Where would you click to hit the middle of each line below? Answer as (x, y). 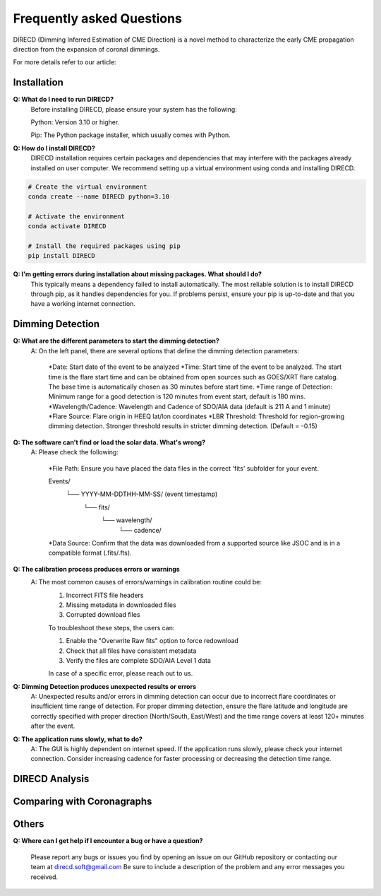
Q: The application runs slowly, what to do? (78, 739)
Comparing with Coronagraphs (83, 802)
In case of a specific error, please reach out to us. (121, 673)
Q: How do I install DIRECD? (54, 148)
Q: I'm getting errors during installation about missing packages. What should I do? (138, 274)
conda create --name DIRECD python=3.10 (98, 196)
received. (44, 877)
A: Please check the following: (75, 452)
